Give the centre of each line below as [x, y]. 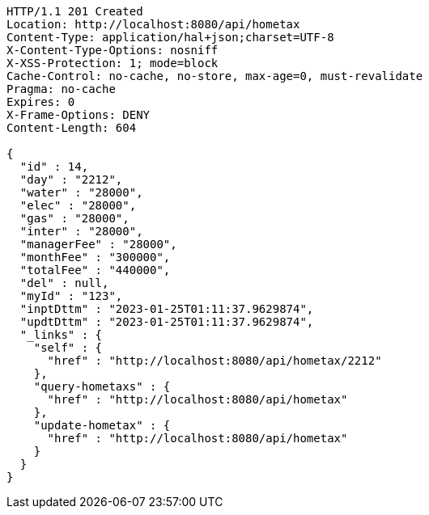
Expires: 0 [41, 102]
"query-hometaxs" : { [102, 386]
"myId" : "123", [71, 296]
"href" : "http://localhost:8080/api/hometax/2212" [214, 361]
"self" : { [68, 348]
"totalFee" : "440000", [95, 270]
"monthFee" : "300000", [95, 257]
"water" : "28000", [81, 192]
